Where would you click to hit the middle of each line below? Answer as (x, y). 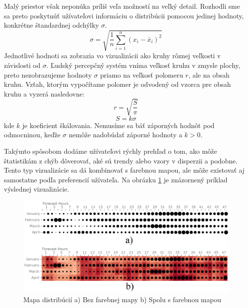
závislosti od (22, 65)
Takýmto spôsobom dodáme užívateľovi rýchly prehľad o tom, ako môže (111, 151)
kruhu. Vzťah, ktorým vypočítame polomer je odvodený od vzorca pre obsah (117, 84)
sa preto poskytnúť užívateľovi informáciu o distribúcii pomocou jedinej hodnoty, (124, 15)
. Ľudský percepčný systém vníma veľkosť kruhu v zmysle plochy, (143, 65)
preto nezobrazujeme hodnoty (48, 74)
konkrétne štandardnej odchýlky (52, 25)
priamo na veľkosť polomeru (141, 74)
